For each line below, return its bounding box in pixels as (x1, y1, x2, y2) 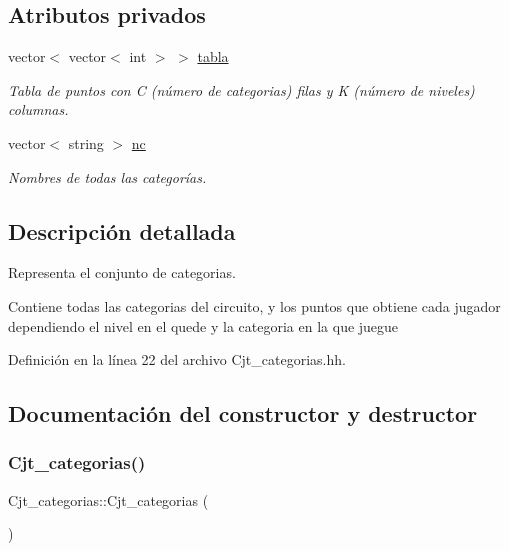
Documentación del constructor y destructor (8, 398, 478, 429)
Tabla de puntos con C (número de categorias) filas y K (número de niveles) (8, 79, 475, 100)
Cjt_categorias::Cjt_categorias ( (8, 489, 209, 510)
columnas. (8, 99, 69, 120)
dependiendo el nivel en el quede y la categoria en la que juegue (8, 315, 399, 336)
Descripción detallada (8, 215, 236, 246)
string (68, 132, 104, 153)
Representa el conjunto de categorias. (8, 262, 236, 283)
